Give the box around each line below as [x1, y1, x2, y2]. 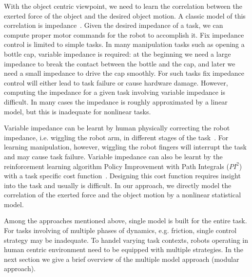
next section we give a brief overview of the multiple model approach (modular [4, 254, 239, 264]
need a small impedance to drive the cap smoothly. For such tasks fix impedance [4, 68, 244, 78]
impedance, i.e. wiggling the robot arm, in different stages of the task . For [4, 132, 229, 142]
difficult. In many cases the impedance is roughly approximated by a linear [4, 96, 228, 107]
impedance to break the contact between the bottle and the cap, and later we [4, 58, 235, 68]
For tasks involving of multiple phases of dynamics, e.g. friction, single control [4, 225, 237, 235]
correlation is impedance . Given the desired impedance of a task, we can [4, 20, 223, 30]
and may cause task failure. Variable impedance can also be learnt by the [4, 151, 223, 161]
